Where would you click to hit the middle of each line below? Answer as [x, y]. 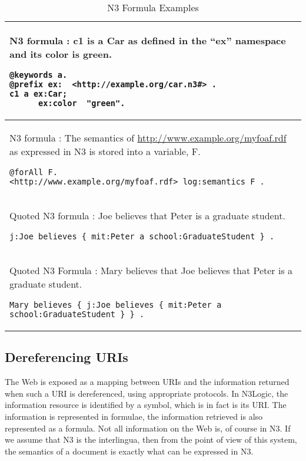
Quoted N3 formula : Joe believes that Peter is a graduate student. [147, 215]
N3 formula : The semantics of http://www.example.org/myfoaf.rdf [148, 138]
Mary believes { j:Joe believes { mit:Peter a [116, 305]
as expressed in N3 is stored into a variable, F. [105, 151]
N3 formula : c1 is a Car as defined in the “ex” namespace [148, 40]
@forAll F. [34, 172]
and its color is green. [61, 54]
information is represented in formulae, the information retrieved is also [134, 416]
